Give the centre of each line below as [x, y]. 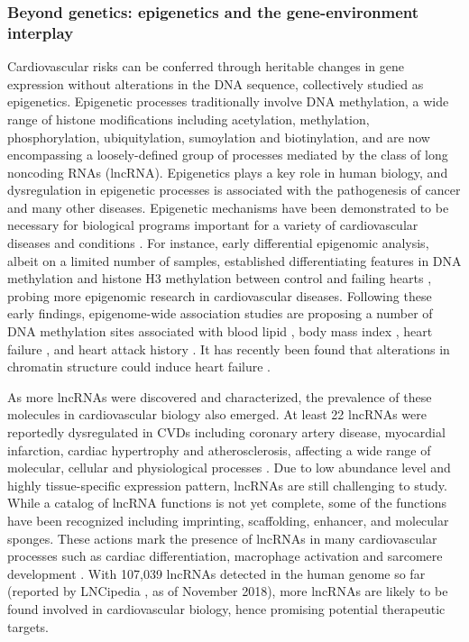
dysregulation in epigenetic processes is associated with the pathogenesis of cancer [234, 190]
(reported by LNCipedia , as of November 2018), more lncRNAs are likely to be [228, 591]
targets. [28, 626]
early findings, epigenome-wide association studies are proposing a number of [220, 313]
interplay [41, 32]
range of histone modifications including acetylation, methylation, [189, 119]
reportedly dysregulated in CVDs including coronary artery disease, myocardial [226, 432]
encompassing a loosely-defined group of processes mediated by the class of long [228, 155]
